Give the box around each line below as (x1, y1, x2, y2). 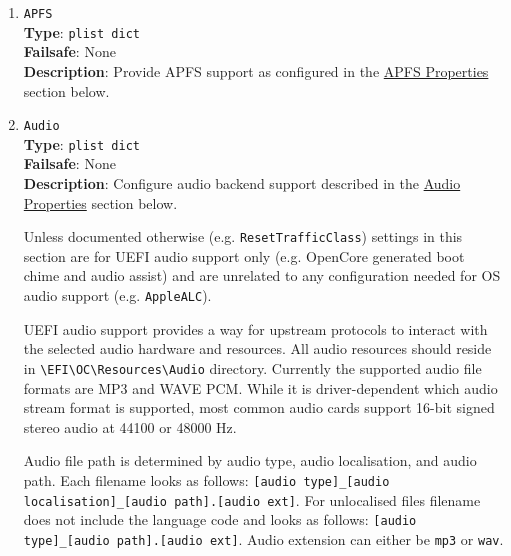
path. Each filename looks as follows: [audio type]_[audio (23, 469, 390, 490)
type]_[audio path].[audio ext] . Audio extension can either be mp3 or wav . (23, 528, 504, 549)
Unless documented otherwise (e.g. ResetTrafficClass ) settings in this (23, 226, 463, 247)
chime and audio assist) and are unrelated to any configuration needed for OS (23, 265, 501, 286)
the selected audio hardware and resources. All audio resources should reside (23, 338, 492, 359)
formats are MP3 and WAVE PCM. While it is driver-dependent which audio (23, 377, 498, 398)
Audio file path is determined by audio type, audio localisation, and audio (23, 450, 477, 471)
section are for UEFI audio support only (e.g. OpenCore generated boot (23, 245, 465, 266)
